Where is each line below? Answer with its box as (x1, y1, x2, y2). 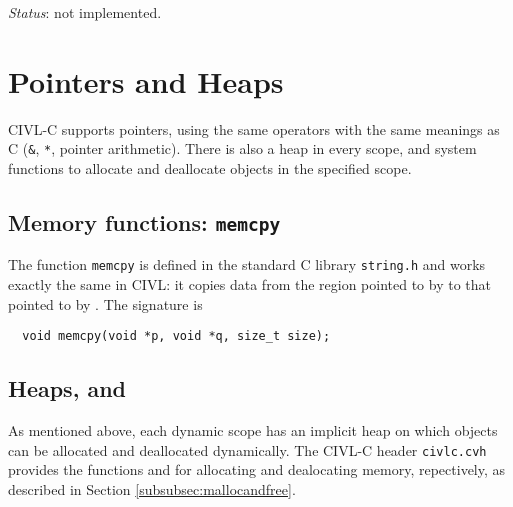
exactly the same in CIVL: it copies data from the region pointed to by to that (8, 274, 492, 294)
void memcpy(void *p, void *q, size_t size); (22, 329, 331, 344)
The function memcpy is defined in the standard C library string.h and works (8, 254, 486, 275)
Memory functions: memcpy (8, 206, 281, 237)
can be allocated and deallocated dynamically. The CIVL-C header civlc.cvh (8, 439, 487, 460)
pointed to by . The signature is (8, 293, 203, 314)
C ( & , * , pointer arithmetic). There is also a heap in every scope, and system (8, 138, 477, 159)
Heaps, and (8, 373, 126, 404)
